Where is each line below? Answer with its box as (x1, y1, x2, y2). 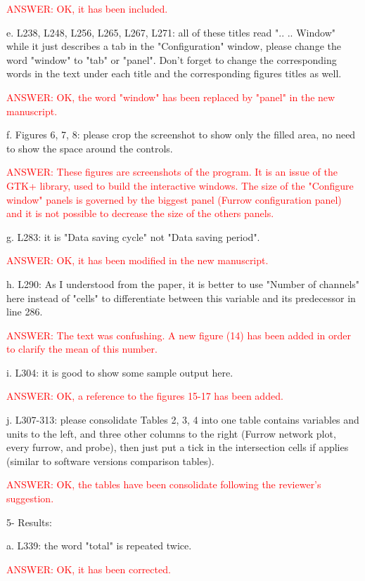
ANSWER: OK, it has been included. (6, 1, 168, 15)
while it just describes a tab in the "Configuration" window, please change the (6, 39, 341, 53)
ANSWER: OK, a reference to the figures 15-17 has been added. (6, 389, 283, 403)
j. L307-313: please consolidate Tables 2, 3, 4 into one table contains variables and (6, 412, 359, 427)
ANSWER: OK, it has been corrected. (6, 561, 171, 576)
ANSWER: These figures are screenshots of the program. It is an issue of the (6, 164, 338, 179)
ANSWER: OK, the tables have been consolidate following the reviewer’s (6, 477, 321, 492)
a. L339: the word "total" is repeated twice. (6, 538, 192, 553)
